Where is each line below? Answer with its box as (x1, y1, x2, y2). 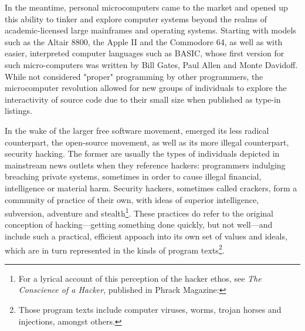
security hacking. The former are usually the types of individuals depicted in (5, 147, 280, 160)
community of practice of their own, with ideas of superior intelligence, (5, 193, 259, 205)
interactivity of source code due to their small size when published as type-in (5, 93, 281, 105)
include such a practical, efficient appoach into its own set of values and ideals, (5, 229, 287, 242)
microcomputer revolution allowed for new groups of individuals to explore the (5, 82, 287, 94)
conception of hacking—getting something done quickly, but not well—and (5, 218, 273, 231)
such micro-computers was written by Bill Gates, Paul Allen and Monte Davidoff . (5, 58, 298, 70)
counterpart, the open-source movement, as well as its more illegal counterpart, (5, 136, 289, 148)
